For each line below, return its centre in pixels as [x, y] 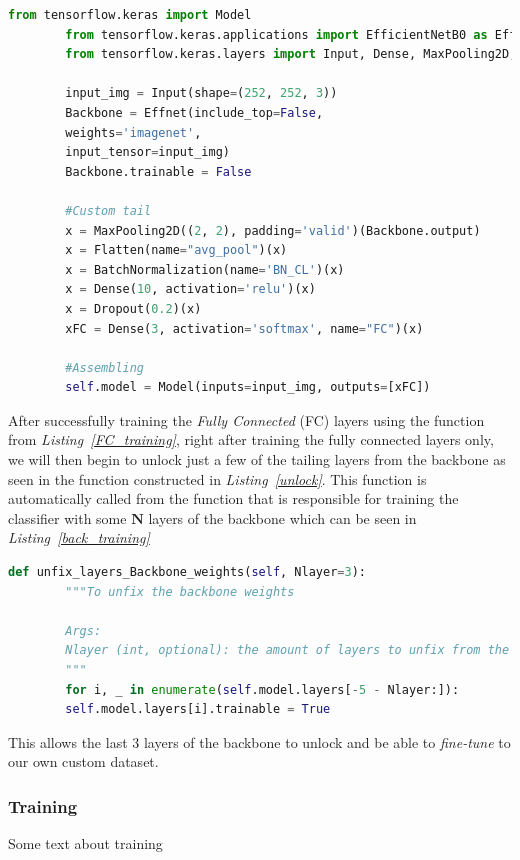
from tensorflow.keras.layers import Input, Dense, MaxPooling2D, [291, 54]
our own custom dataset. [83, 761]
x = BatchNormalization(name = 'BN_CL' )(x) [205, 269]
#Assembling [105, 367]
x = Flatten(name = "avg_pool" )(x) [176, 250]
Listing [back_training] [79, 537]
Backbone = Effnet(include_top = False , [194, 112]
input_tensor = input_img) [147, 152]
